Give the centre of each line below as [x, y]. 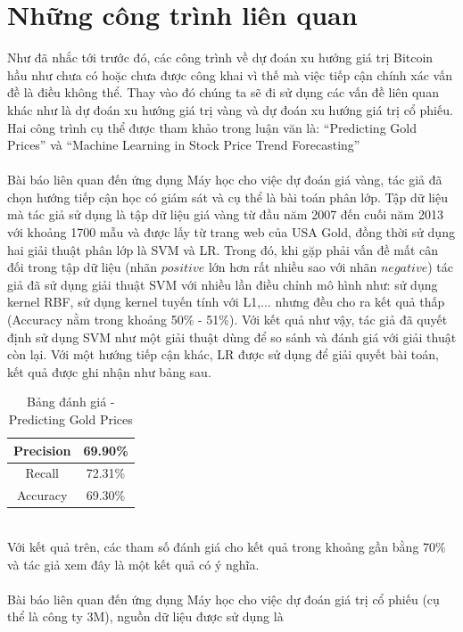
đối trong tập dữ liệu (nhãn [83, 267]
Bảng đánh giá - [70, 402]
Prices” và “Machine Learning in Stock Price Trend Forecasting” [184, 145]
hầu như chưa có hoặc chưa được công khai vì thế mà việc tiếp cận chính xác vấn [230, 74]
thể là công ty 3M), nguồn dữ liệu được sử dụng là [145, 616]
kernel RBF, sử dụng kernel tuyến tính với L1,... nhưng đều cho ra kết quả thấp [226, 302]
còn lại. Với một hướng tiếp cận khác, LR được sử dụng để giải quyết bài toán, [223, 354]
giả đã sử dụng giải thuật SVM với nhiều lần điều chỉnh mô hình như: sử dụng [223, 284]
